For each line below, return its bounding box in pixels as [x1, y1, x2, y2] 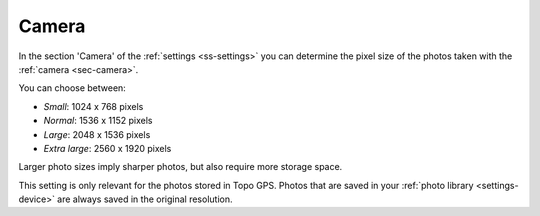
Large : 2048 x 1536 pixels [43, 128, 151, 140]
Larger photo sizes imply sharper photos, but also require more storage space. [18, 161, 343, 173]
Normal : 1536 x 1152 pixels [43, 115, 153, 127]
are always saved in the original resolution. [56, 193, 233, 205]
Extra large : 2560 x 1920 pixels [43, 142, 172, 154]
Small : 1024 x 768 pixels [43, 100, 144, 112]
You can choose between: [18, 82, 127, 94]
